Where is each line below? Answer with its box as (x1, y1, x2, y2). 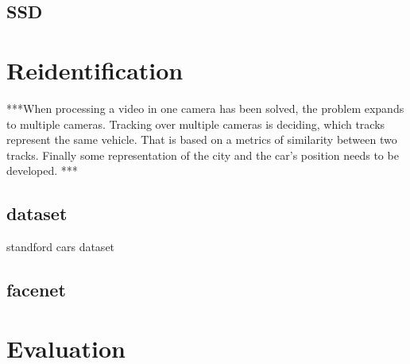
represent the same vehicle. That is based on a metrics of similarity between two (6, 131, 397, 148)
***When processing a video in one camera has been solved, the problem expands (6, 99, 404, 116)
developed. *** (6, 162, 78, 179)
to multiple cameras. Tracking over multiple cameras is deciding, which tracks (6, 115, 385, 132)
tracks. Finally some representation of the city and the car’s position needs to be (6, 146, 399, 163)
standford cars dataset (6, 238, 115, 255)
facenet (6, 277, 66, 302)
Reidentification (6, 53, 184, 86)
